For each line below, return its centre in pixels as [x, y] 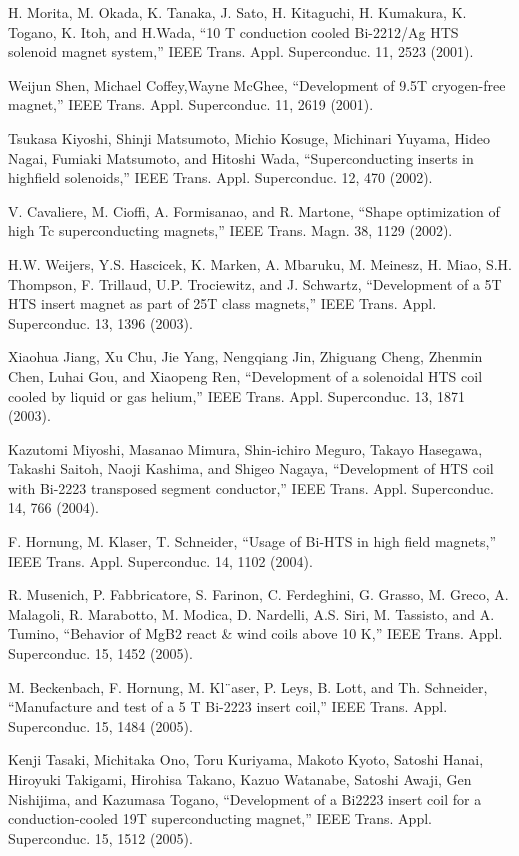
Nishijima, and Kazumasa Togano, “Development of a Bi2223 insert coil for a [245, 798]
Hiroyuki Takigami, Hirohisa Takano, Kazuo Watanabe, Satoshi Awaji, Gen [240, 779]
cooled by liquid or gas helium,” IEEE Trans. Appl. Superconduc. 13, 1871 [237, 395]
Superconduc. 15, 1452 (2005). [100, 653]
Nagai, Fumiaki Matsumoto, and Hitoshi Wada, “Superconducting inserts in [241, 157]
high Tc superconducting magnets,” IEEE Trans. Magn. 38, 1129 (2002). [230, 230]
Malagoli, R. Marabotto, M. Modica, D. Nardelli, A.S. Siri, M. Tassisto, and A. [251, 613]
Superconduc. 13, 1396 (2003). [100, 322]
